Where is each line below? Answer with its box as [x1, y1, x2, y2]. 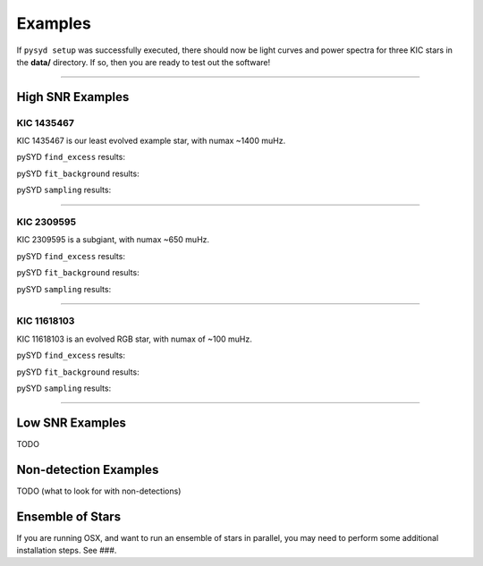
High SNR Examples [16, 89, 130, 105]
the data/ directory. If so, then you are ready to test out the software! [16, 56, 271, 67]
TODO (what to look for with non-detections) [16, 486, 182, 496]
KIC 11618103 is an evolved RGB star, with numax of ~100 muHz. [16, 334, 252, 344]
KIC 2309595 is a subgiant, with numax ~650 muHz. [16, 234, 210, 245]
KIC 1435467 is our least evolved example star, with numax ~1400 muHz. [16, 135, 286, 147]
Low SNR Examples [16, 415, 127, 430]
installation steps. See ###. [16, 545, 117, 555]
